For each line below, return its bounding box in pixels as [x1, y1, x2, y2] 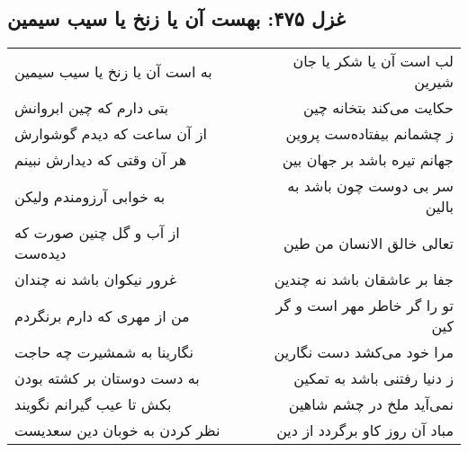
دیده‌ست [14, 243, 67, 264]
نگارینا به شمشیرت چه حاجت [14, 341, 193, 363]
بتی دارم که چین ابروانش [14, 97, 168, 119]
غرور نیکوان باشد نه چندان [14, 269, 177, 290]
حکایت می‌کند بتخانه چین [303, 97, 454, 119]
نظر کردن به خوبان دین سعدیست [14, 420, 220, 441]
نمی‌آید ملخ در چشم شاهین [288, 394, 454, 415]
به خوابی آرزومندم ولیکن [14, 185, 166, 207]
